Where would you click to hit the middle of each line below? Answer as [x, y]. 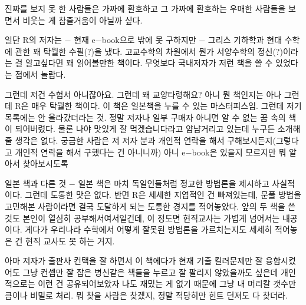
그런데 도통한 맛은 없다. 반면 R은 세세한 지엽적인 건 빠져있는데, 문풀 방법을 [163, 195]
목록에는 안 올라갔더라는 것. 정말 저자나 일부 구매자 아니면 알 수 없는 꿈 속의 [145, 117]
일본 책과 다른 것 [36, 183]
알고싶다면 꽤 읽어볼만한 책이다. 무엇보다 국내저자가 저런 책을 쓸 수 [149, 63]
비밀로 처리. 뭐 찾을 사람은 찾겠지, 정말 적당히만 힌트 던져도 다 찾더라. [159, 295]
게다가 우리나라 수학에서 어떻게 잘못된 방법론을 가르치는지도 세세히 [149, 229]
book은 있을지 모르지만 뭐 [239, 152]
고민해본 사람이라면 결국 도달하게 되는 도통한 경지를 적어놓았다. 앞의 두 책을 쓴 [150, 206]
